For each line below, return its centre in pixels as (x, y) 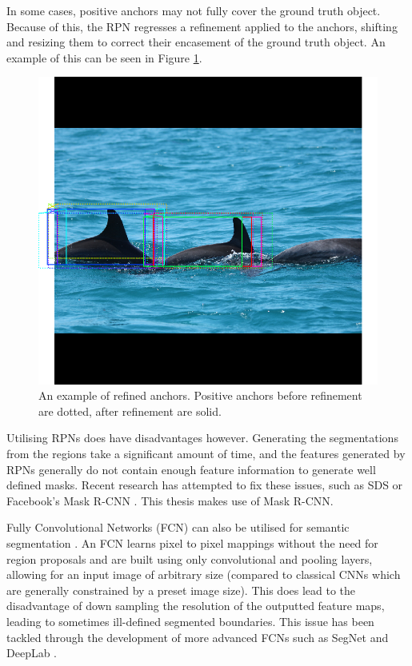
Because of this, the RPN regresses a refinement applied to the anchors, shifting (202, 26)
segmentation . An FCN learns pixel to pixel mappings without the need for (192, 543)
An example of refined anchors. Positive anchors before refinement (200, 395)
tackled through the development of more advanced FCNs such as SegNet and (198, 637)
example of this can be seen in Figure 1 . (104, 57)
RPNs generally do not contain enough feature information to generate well (191, 469)
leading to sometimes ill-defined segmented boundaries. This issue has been (190, 621)
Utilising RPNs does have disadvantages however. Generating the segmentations (202, 438)
